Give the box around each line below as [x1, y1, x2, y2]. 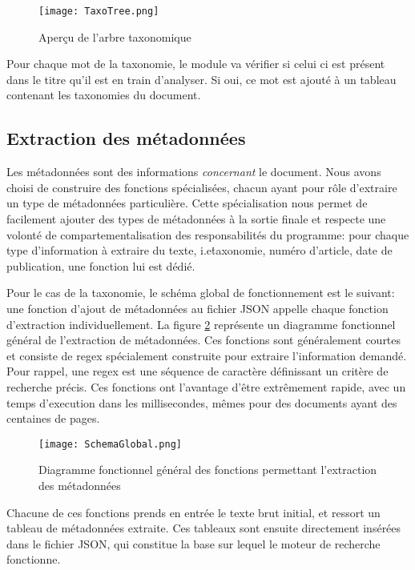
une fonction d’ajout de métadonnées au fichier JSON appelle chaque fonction [6, 299, 389, 316]
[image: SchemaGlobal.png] [38, 438, 182, 450]
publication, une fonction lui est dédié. [6, 257, 195, 274]
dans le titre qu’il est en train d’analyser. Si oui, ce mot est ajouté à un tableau [6, 70, 397, 87]
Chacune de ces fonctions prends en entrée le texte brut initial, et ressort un [6, 504, 381, 520]
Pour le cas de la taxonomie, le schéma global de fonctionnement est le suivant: [6, 284, 395, 301]
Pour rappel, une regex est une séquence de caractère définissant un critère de [6, 363, 389, 379]
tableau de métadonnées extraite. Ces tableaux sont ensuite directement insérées [6, 520, 401, 536]
